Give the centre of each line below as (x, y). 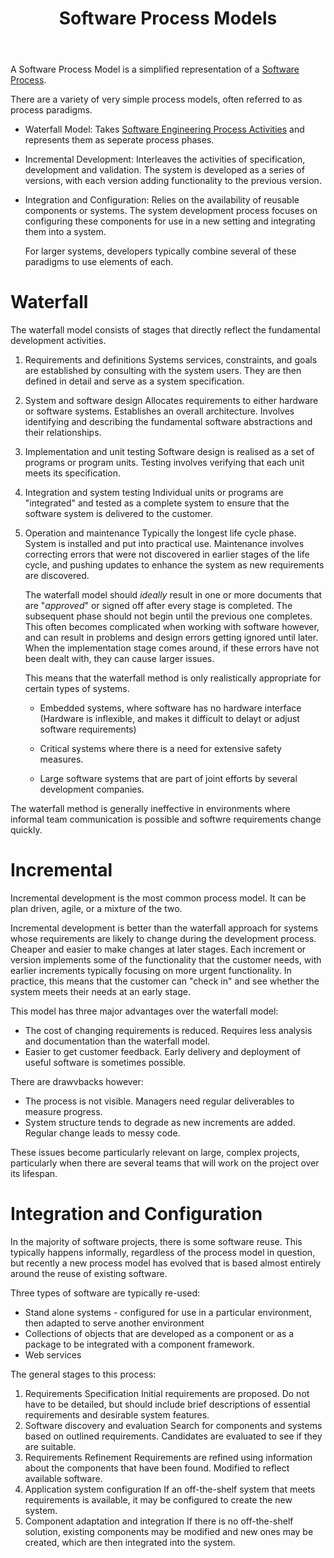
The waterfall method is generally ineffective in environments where (150, 809)
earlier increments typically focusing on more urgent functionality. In (151, 971)
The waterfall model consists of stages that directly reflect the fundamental (165, 330)
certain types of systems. (77, 689)
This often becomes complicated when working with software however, (172, 627)
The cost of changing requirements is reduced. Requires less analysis (168, 1031)
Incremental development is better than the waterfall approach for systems (164, 928)
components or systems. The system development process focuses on (171, 211)
